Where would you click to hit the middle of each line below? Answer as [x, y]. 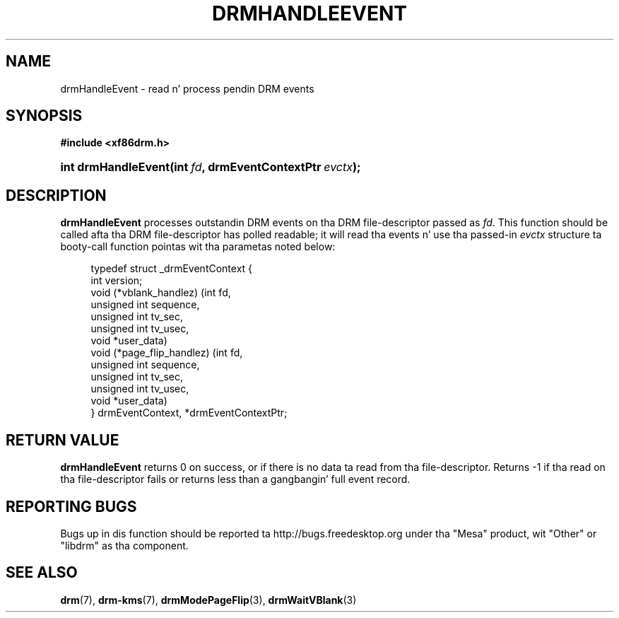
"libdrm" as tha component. [124, 545]
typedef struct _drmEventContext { [172, 269]
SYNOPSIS [44, 116]
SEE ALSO [42, 573]
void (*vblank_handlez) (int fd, [161, 293]
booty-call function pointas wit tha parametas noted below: [198, 247]
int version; [117, 281]
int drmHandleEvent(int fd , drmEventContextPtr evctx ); [211, 167]
